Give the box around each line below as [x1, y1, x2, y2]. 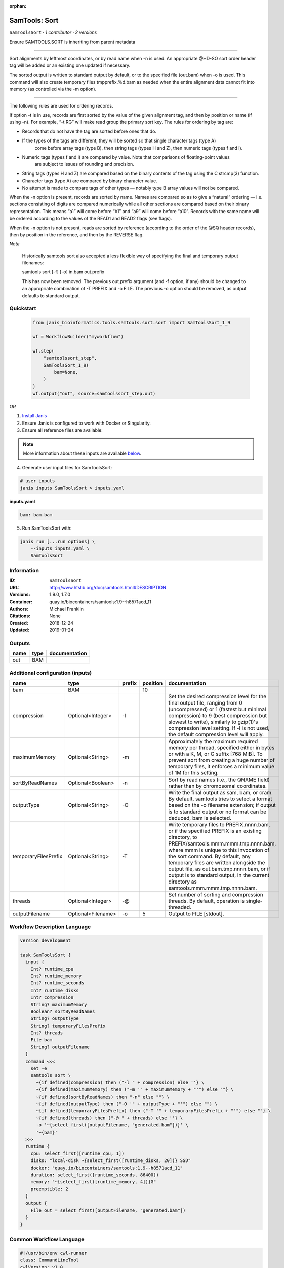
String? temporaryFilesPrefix [30, 1023, 106, 1029]
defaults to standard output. [22, 292, 80, 299]
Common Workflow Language [9, 1236, 85, 1243]
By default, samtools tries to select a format [168, 795, 272, 802]
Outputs [9, 640, 30, 647]
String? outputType [30, 1016, 79, 1022]
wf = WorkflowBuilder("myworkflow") [32, 334, 124, 339]
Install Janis [22, 413, 47, 419]
